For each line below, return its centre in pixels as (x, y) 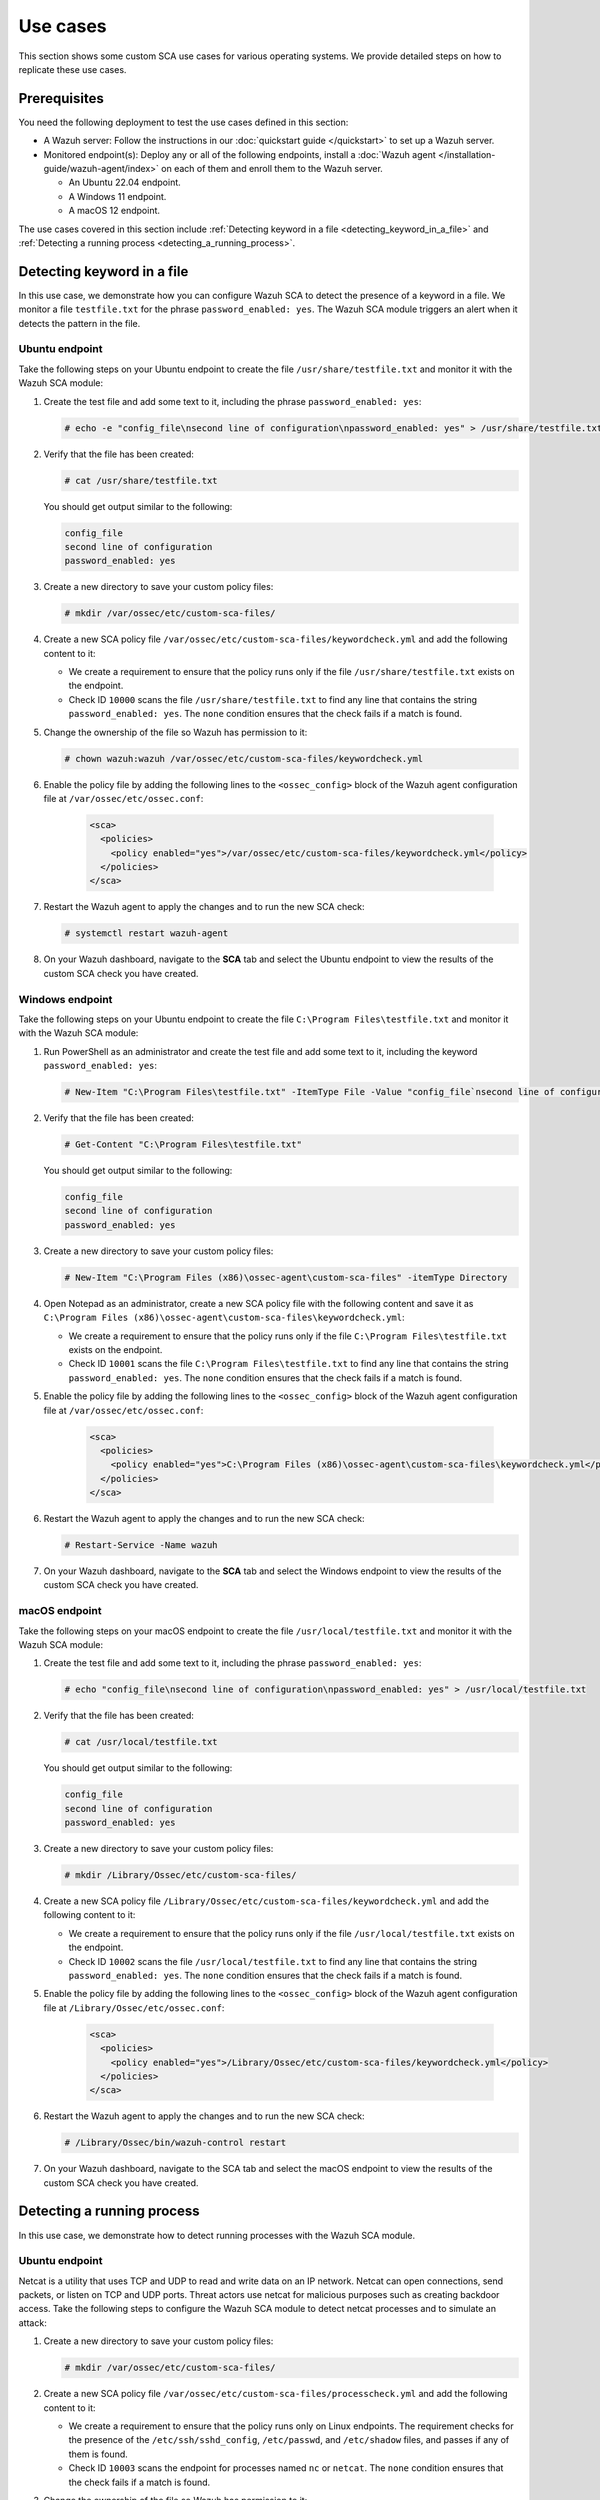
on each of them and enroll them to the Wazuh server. (272, 169)
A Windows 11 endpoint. (117, 196)
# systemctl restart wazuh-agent (146, 933)
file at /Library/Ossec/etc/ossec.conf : (134, 2007)
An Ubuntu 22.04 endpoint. (125, 182)
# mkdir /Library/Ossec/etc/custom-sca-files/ (180, 1875)
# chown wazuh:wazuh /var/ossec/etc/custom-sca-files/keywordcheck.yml (244, 758)
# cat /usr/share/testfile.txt (141, 480)
